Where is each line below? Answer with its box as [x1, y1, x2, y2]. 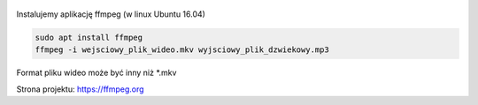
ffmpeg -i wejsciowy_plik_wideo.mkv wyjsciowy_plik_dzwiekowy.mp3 [35, 45, 329, 55]
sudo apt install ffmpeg [35, 32, 143, 42]
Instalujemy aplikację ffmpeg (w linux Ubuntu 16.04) [16, 9, 205, 19]
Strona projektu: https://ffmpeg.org [16, 84, 145, 94]
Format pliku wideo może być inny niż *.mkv [16, 67, 177, 79]
